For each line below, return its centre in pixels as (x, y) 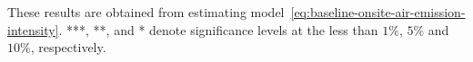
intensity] (33, 29)
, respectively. (68, 47)
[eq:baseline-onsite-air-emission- (378, 12)
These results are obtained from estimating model (146, 12)
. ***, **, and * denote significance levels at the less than (218, 29)
